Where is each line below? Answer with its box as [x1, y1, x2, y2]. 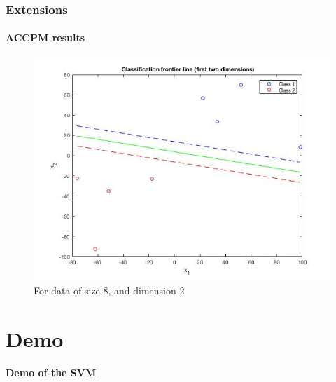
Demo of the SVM [6, 364, 97, 379]
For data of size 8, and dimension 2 [34, 283, 185, 298]
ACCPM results [6, 30, 85, 45]
